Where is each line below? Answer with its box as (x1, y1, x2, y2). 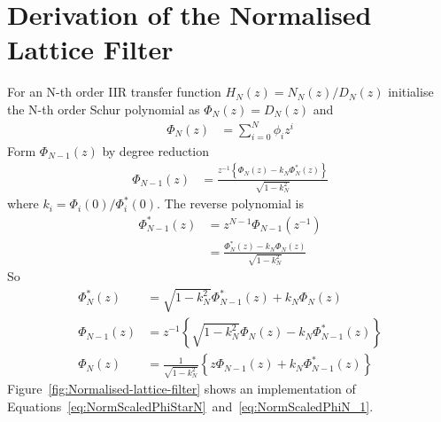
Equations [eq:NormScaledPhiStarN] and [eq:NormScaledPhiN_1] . (7, 396, 374, 415)
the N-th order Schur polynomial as (7, 99, 200, 118)
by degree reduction (102, 141, 210, 160)
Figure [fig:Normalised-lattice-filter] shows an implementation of (7, 379, 356, 398)
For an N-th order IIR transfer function (7, 82, 221, 101)
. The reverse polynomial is (157, 194, 304, 213)
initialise (388, 82, 434, 101)
